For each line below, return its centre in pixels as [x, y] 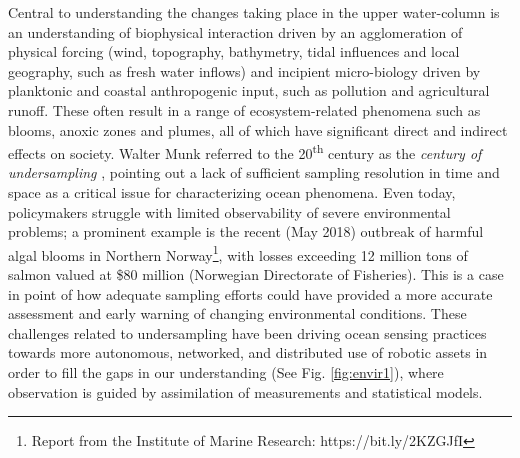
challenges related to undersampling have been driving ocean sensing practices [247, 332]
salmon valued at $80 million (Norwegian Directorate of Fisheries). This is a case [256, 274]
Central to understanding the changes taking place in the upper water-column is [254, 12]
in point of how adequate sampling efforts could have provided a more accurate [250, 293]
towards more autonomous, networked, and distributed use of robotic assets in [248, 352]
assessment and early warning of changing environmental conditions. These [237, 313]
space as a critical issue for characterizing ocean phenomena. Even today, [232, 192]
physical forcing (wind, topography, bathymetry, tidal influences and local [234, 51]
